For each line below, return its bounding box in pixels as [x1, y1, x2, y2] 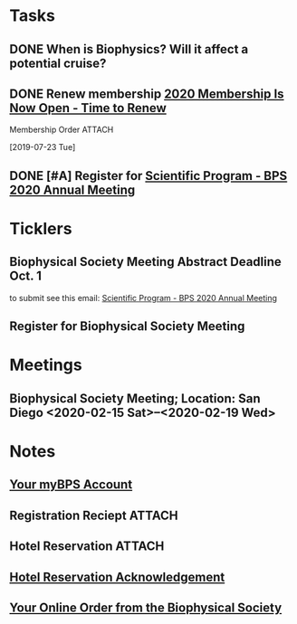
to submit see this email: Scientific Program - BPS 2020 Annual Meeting [9, 292, 278, 303]
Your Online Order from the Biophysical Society [9, 600, 283, 615]
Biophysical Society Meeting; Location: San [9, 391, 261, 406]
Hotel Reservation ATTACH [9, 539, 165, 554]
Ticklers [9, 218, 72, 239]
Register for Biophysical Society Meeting [9, 318, 245, 335]
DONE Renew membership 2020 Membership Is [9, 86, 284, 101]
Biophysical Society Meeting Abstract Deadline [9, 254, 283, 269]
